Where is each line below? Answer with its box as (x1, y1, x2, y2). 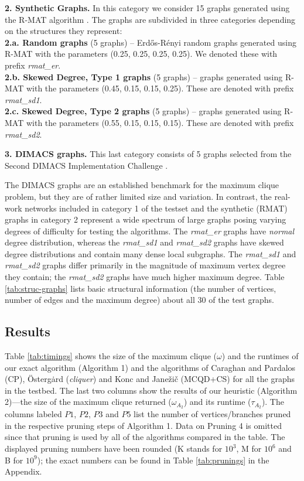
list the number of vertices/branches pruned (134, 408, 291, 420)
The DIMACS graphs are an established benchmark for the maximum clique (5, 179, 279, 191)
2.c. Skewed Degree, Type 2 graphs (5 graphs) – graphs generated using (5, 105, 282, 117)
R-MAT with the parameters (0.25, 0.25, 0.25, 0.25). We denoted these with (5, 47, 278, 60)
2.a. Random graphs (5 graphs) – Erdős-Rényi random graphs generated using (5, 36, 296, 48)
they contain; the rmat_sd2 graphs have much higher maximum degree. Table (5, 271, 285, 283)
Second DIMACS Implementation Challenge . (5, 159, 168, 171)
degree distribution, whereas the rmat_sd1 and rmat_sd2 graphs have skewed (5, 236, 284, 248)
